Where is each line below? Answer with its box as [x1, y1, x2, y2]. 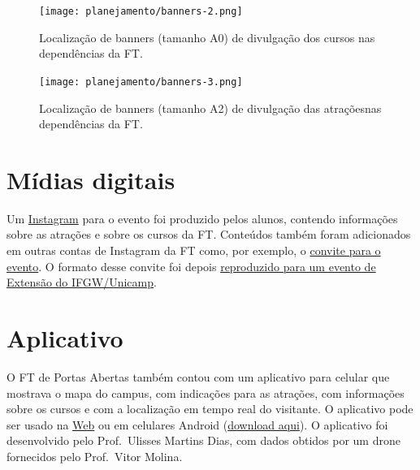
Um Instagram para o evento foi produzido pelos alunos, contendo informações [6, 209, 398, 226]
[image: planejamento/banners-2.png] [39, 6, 243, 17]
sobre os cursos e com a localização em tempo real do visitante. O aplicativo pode [6, 400, 414, 417]
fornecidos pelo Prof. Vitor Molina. [6, 447, 183, 464]
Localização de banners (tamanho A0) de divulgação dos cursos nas [39, 28, 375, 45]
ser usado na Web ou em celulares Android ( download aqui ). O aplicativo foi [6, 416, 388, 433]
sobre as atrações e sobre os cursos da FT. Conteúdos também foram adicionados [6, 226, 411, 243]
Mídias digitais [6, 162, 175, 196]
